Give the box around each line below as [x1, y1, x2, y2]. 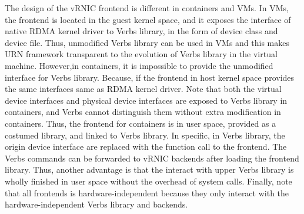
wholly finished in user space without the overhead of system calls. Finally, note [5, 175, 292, 187]
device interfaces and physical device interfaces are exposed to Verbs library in [5, 94, 288, 106]
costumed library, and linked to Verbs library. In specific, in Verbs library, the [5, 129, 285, 141]
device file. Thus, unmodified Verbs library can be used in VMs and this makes [5, 36, 289, 48]
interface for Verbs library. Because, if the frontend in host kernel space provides [5, 71, 295, 83]
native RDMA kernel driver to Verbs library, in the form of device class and [5, 25, 278, 37]
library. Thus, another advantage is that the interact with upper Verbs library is [5, 163, 294, 176]
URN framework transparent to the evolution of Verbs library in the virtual [5, 48, 278, 60]
